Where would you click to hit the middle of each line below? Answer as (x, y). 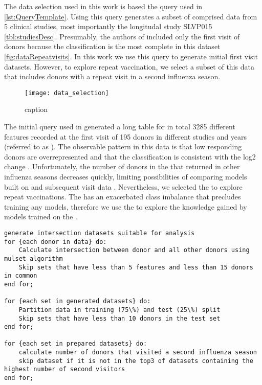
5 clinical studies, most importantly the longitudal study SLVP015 (108, 26)
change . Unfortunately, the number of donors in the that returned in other (122, 166)
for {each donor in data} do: (56, 242)
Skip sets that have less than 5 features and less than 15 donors (136, 267)
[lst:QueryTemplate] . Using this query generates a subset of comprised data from (131, 16)
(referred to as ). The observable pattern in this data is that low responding (123, 146)
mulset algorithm (34, 258)
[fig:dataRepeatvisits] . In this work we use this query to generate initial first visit (131, 56)
